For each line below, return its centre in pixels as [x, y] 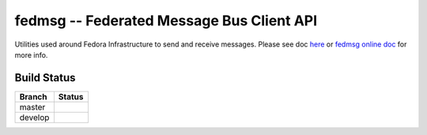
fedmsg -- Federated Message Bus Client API [166, 21]
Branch [33, 96]
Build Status [45, 78]
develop [34, 117]
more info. [31, 54]
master [32, 107]
